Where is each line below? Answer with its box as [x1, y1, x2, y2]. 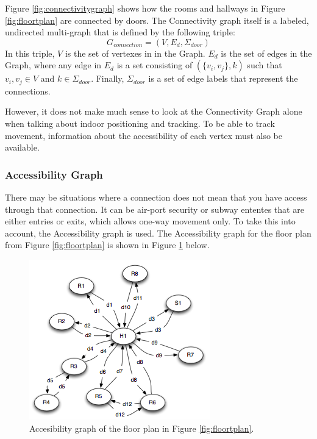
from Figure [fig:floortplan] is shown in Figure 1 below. [5, 238, 210, 251]
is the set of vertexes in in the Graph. [65, 46, 205, 59]
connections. [5, 84, 51, 97]
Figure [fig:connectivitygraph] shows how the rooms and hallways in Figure [5, 2, 285, 14]
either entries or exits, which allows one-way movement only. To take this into [5, 215, 296, 227]
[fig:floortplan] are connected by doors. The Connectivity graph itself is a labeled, [5, 13, 309, 26]
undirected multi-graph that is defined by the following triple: [5, 26, 235, 38]
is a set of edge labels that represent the [148, 72, 298, 85]
